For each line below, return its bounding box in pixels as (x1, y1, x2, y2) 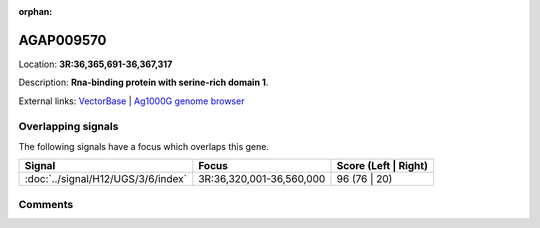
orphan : (18, 6, 53, 17)
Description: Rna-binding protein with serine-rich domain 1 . (18, 76, 269, 89)
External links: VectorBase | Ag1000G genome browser (18, 95, 245, 107)
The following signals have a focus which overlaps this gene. (18, 140, 270, 152)
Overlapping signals (18, 120, 119, 134)
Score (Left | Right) (336, 159, 429, 173)
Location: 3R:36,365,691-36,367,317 (18, 58, 173, 70)
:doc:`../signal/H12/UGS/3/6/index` (24, 172, 187, 186)
